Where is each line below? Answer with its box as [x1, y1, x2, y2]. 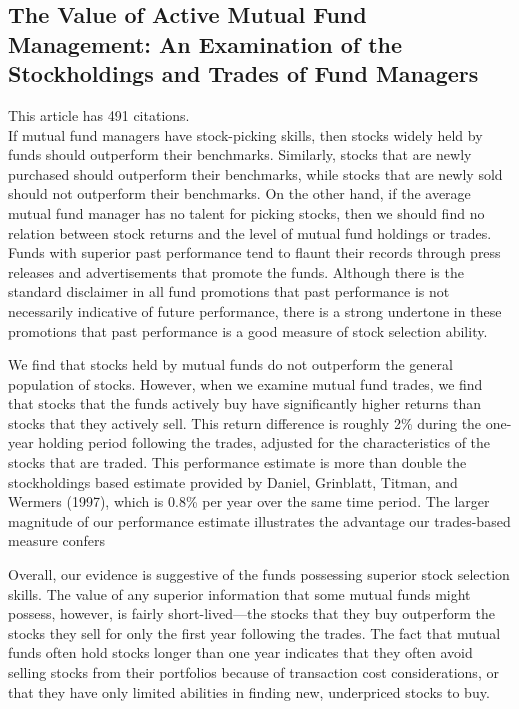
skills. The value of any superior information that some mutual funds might [8, 583, 471, 604]
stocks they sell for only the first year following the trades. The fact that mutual [8, 622, 501, 643]
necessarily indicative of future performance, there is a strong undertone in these [8, 300, 502, 321]
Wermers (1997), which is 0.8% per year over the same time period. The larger [8, 491, 490, 512]
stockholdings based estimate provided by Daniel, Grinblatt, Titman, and [8, 471, 458, 492]
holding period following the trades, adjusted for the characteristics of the [38, 432, 491, 453]
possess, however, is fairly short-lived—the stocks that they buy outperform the [8, 603, 495, 624]
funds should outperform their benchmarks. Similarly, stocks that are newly [8, 144, 472, 165]
